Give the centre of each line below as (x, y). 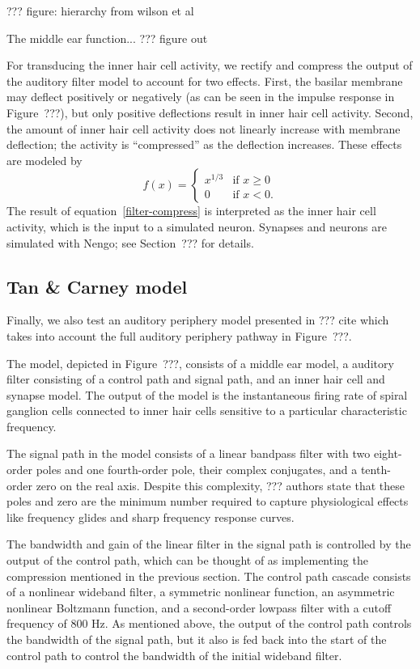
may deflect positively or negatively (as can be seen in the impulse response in (201, 97)
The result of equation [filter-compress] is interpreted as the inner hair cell (191, 211)
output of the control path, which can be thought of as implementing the (187, 560)
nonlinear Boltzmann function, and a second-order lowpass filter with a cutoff (199, 607)
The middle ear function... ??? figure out (107, 38)
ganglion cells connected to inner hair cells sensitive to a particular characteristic (207, 411)
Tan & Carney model (97, 286)
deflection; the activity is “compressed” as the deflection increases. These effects (204, 144)
